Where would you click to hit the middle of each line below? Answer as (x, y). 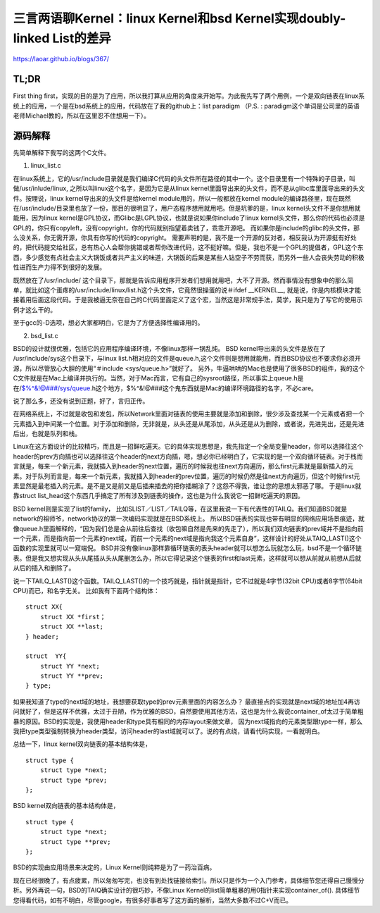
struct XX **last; (72, 627)
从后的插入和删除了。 (44, 568)
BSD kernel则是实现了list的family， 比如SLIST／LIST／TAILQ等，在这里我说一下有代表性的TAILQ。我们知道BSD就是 (180, 509)
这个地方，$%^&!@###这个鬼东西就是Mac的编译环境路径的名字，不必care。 (207, 388)
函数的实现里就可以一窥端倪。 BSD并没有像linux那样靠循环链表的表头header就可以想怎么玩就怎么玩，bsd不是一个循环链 (188, 548)
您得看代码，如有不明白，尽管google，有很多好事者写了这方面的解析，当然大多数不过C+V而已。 (152, 900)
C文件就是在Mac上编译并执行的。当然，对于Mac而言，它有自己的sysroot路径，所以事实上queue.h (156, 378)
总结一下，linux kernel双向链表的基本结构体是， (82, 744)
